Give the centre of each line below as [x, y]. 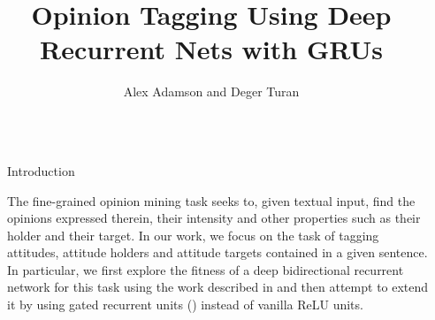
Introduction [41, 170]
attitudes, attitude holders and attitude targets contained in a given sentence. [217, 252]
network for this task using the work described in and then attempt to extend [218, 287]
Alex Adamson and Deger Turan [211, 91]
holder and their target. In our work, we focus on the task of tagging [193, 235]
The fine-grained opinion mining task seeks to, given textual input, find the [211, 200]
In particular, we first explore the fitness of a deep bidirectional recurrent [206, 269]
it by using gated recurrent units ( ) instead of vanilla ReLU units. [185, 305]
